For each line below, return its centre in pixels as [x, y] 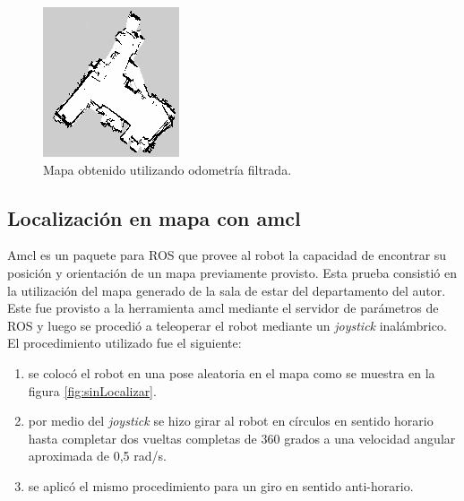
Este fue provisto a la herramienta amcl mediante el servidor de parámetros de [223, 308]
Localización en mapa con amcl [154, 217]
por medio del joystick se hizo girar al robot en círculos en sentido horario [231, 421]
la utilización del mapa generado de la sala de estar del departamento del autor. [227, 290]
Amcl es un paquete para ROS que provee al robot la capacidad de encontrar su [227, 255]
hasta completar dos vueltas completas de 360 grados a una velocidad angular [242, 438]
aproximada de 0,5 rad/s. [97, 456]
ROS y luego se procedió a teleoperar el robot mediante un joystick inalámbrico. [227, 325]
